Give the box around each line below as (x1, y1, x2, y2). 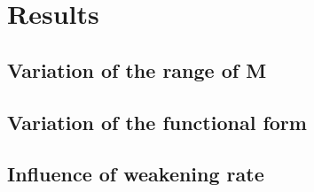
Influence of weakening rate (7, 160, 264, 188)
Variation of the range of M (7, 56, 267, 83)
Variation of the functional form (7, 108, 307, 135)
